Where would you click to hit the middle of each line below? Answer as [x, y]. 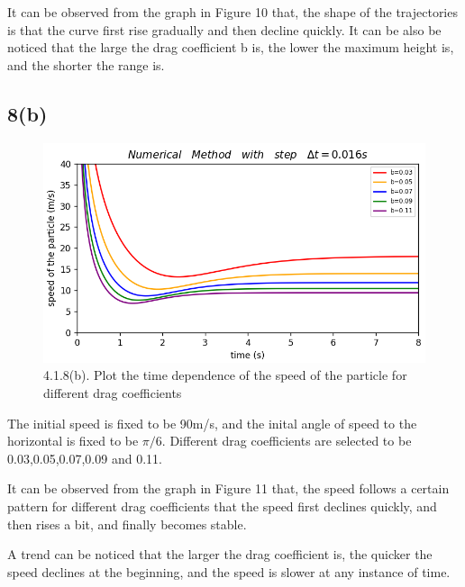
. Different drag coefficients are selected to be [287, 441]
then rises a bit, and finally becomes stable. [127, 524]
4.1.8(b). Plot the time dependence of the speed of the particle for [225, 375]
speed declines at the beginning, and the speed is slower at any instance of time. [229, 571]
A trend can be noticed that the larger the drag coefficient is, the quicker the [220, 554]
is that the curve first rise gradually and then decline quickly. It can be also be [224, 29]
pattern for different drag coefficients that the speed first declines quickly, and [222, 506]
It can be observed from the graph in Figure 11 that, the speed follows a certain [228, 488]
